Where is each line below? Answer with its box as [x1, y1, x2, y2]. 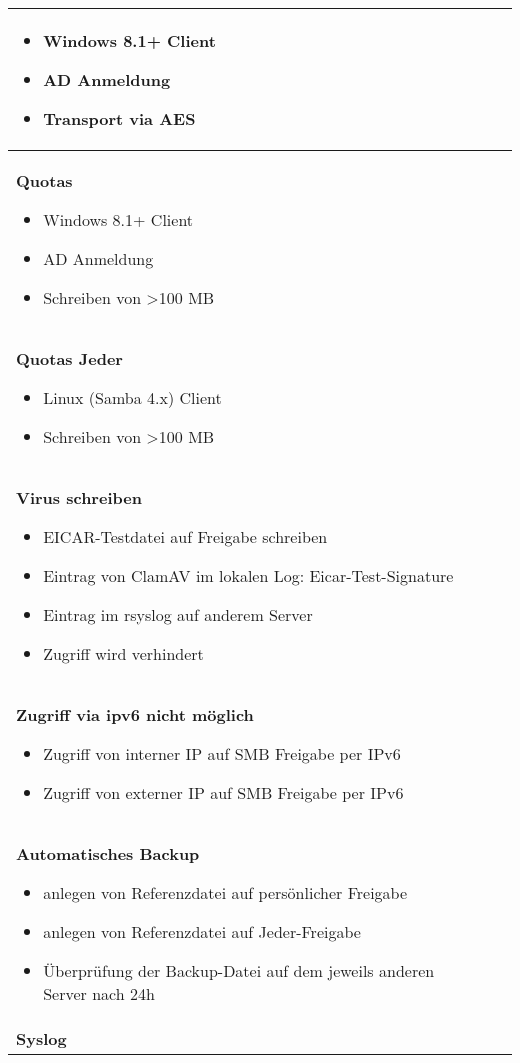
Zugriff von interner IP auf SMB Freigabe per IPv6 [43, 742, 401, 765]
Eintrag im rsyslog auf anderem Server [43, 603, 313, 626]
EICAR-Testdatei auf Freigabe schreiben [43, 525, 328, 548]
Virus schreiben [16, 486, 142, 509]
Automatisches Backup [16, 842, 200, 865]
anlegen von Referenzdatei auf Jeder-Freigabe [43, 920, 361, 943]
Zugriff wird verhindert [43, 642, 204, 665]
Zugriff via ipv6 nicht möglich [16, 703, 254, 726]
